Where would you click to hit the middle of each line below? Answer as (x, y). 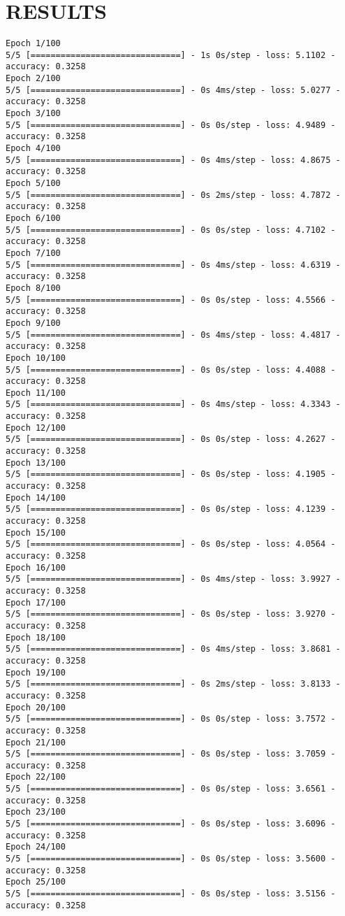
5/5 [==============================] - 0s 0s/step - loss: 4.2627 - (171, 439)
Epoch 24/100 (36, 847)
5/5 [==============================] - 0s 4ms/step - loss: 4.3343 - (173, 405)
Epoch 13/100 (36, 463)
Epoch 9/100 (33, 323)
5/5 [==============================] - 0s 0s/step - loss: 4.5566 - (171, 300)
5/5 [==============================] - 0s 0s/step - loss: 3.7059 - (171, 754)
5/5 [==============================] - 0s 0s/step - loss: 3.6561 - (171, 789)
